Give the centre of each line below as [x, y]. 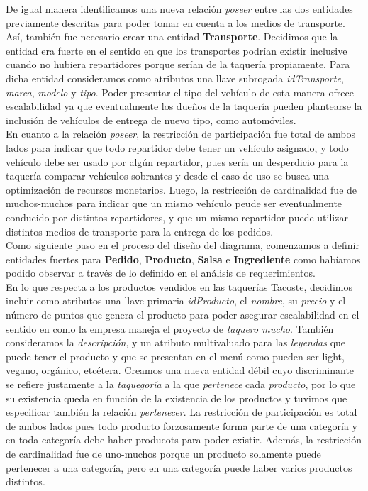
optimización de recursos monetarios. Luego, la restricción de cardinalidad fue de [182, 189]
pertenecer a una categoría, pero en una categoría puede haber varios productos [179, 467]
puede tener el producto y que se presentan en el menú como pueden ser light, [175, 356]
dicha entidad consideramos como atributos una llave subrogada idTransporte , [175, 78]
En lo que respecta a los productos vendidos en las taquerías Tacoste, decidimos [179, 286]
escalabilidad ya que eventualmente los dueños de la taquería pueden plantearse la [184, 106]
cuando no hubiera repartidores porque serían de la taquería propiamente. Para [178, 64]
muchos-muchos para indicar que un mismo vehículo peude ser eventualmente [174, 203]
